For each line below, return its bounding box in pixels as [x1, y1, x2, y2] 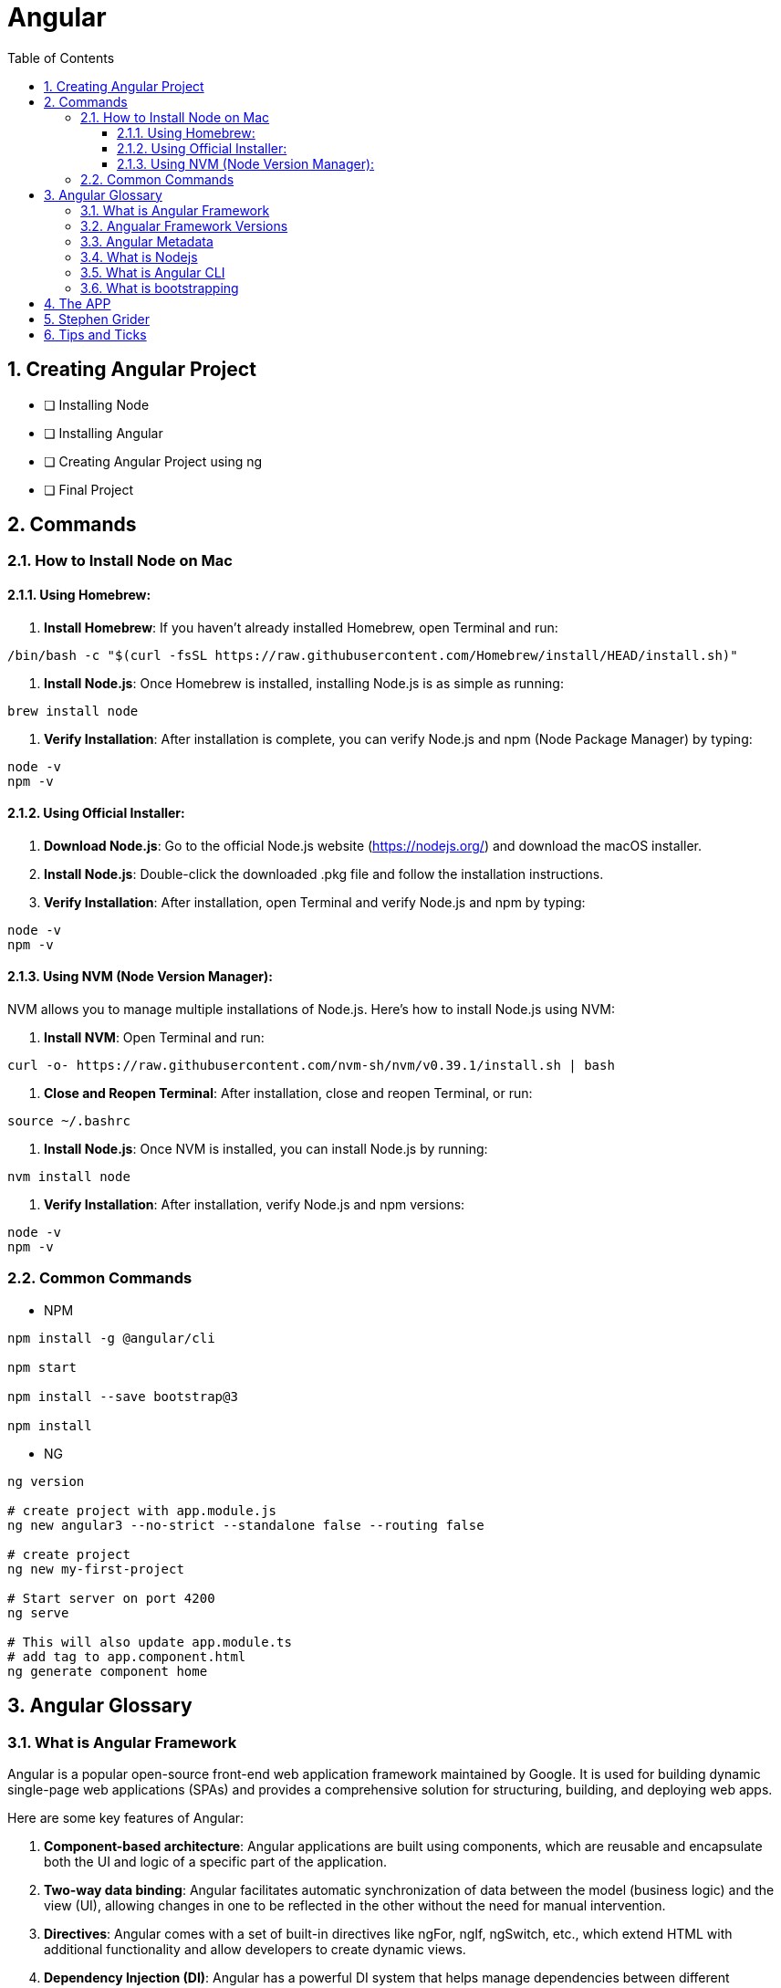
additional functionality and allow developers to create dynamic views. [44, 1941, 466, 1958]
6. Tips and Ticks [44, 326, 147, 342]
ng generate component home [7, 1663, 208, 1679]
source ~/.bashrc [7, 1114, 130, 1129]
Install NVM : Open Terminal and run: [44, 1030, 265, 1046]
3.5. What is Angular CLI [80, 264, 225, 280]
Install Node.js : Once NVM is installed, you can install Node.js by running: [44, 1141, 488, 1157]
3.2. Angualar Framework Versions [80, 217, 288, 234]
